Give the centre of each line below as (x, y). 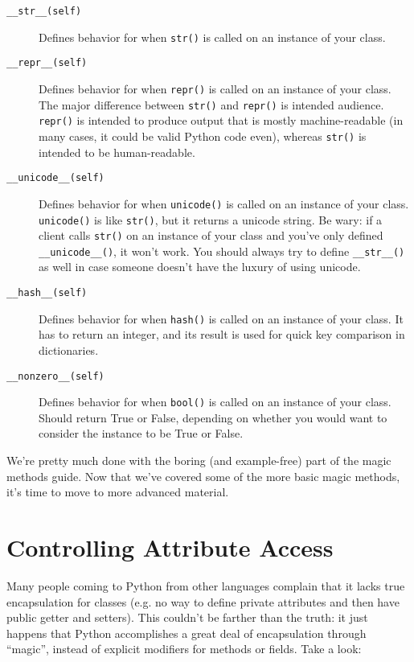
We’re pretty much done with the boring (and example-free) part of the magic (199, 461)
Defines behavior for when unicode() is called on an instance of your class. (224, 203)
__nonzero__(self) (55, 376)
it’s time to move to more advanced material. (118, 492)
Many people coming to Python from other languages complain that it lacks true (206, 585)
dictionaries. (69, 350)
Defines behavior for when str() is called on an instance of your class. (212, 37)
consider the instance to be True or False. (141, 433)
